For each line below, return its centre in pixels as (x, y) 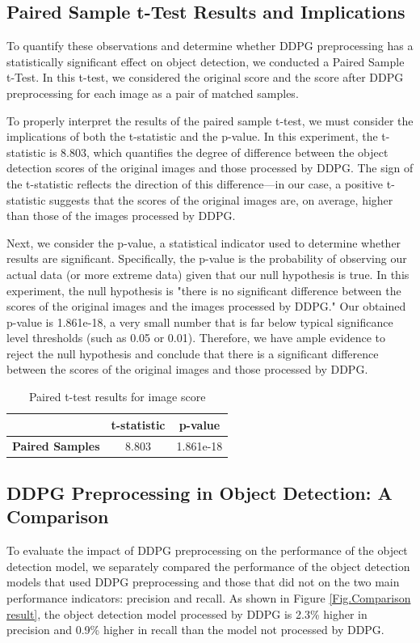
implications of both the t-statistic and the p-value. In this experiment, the (192, 136)
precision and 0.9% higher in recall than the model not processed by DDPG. (195, 630)
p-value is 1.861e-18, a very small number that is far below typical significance (200, 321)
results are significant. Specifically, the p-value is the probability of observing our (207, 258)
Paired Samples (56, 445)
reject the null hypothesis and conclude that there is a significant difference (193, 353)
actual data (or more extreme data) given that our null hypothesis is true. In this (208, 274)
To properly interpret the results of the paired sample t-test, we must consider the (210, 120)
